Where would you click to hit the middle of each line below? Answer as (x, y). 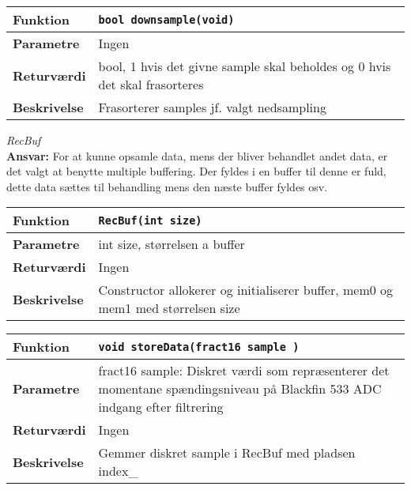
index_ (118, 471)
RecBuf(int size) (150, 220)
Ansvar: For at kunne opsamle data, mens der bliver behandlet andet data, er (197, 155)
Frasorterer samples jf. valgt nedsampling (212, 107)
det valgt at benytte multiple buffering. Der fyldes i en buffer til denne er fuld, (196, 171)
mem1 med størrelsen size (169, 308)
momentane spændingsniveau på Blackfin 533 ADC (240, 389)
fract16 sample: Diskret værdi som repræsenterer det (244, 371)
